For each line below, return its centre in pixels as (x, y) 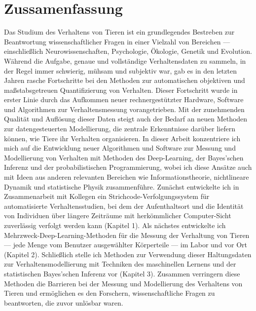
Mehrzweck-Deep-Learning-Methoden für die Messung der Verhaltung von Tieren (127, 235)
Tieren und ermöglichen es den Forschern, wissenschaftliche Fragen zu (110, 293)
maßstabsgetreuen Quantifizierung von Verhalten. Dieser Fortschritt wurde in (121, 90)
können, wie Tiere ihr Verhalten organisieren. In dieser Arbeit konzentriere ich (122, 138)
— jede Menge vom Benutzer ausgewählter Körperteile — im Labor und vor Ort (126, 245)
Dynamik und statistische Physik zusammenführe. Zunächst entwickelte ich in (122, 186)
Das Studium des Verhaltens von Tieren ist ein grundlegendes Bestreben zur (119, 32)
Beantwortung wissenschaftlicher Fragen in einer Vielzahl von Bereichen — (117, 41)
